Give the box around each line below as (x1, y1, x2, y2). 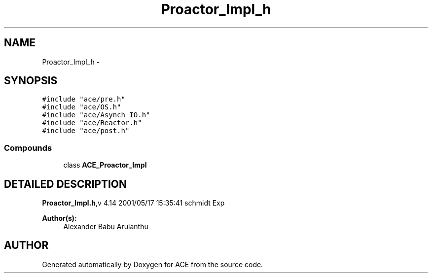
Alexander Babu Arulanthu (63, 222, 148, 231)
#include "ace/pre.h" (42, 95, 125, 104)
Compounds (4, 142, 52, 153)
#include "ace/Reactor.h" (42, 119, 142, 127)
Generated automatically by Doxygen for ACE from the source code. (42, 260, 263, 269)
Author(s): (42, 214, 77, 223)
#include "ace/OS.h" (42, 103, 121, 111)
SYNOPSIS (4, 74, 58, 87)
